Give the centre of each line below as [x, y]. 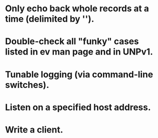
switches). [27, 85]
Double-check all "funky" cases [72, 41]
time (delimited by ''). [50, 19]
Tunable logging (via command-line [79, 74]
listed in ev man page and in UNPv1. [79, 52]
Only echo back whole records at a [77, 9]
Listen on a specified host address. [78, 107]
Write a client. [34, 129]
